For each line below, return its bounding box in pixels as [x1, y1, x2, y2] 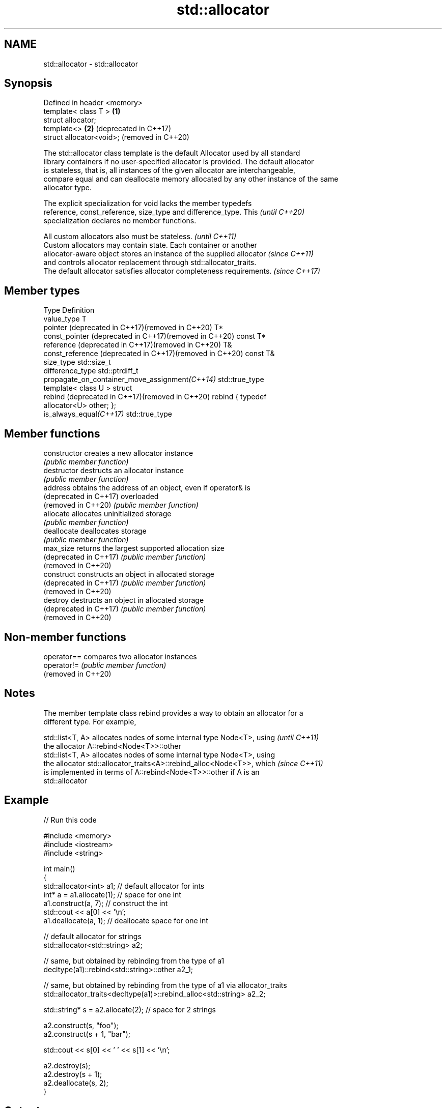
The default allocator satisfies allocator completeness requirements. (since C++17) [43, 267, 320, 276]
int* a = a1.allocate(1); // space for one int [43, 890, 181, 899]
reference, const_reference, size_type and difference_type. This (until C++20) [43, 208, 305, 217]
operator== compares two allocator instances [43, 652, 197, 661]
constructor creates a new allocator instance [43, 449, 193, 458]
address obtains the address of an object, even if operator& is [43, 483, 250, 492]
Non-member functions [4, 630, 126, 644]
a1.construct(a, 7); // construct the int [43, 898, 168, 908]
